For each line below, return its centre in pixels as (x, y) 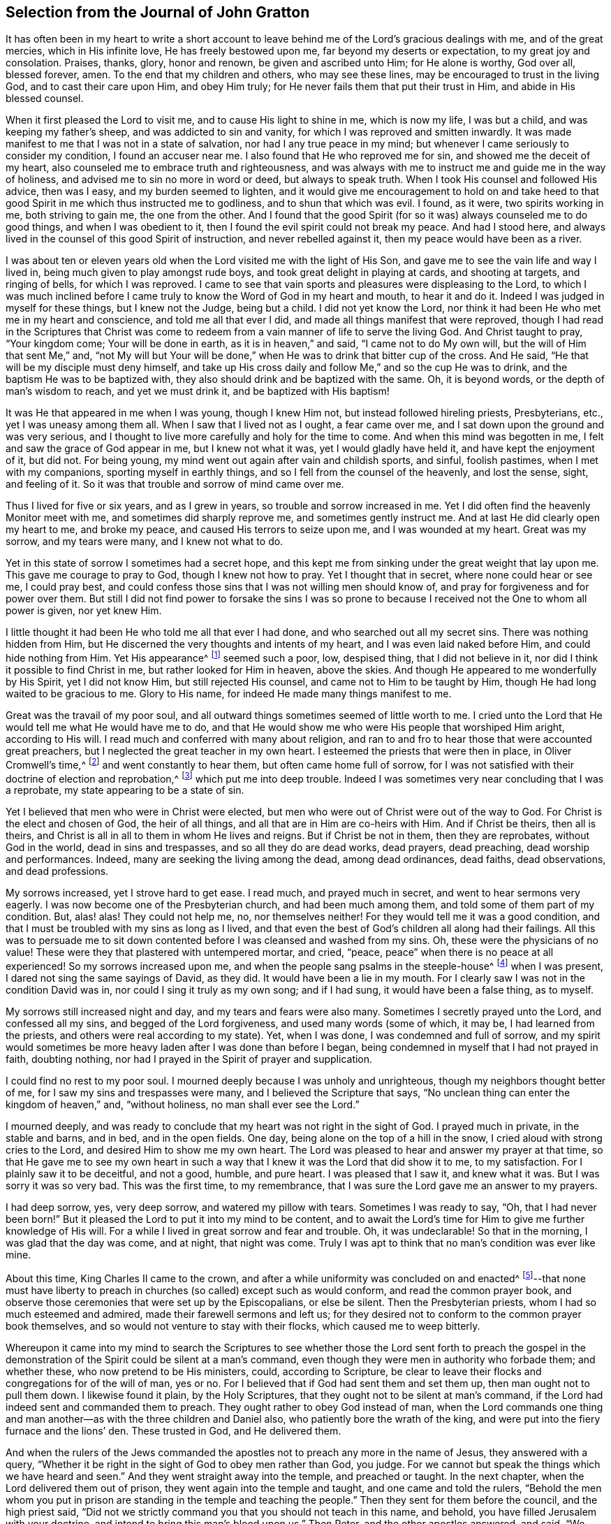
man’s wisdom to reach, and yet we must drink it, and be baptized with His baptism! (198, 391)
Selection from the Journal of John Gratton (158, 12)
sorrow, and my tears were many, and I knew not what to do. (145, 542)
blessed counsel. (45, 99)
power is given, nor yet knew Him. (84, 611)
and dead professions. (57, 871)
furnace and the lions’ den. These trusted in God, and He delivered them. (174, 1430)
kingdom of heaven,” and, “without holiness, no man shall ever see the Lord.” (183, 1105)
